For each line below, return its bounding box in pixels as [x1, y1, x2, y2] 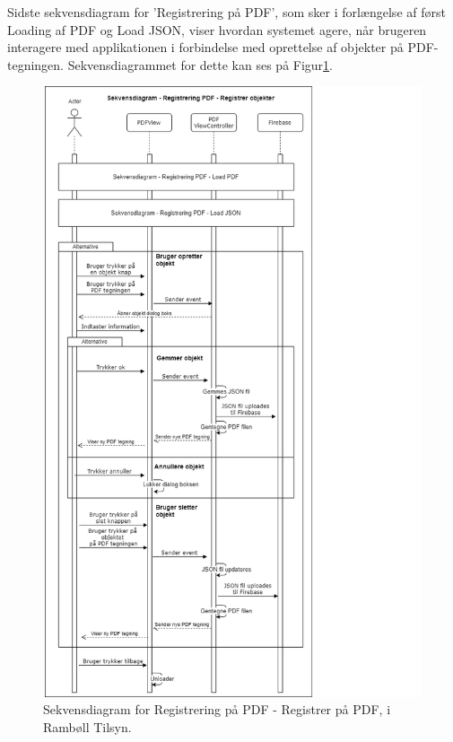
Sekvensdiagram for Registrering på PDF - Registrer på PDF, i [43, 700, 391, 719]
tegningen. [7, 55, 65, 74]
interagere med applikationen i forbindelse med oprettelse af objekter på [7, 38, 404, 57]
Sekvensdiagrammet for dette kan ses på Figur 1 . [67, 55, 334, 74]
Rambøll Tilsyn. [43, 717, 132, 736]
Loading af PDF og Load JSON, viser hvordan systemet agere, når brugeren [7, 20, 427, 39]
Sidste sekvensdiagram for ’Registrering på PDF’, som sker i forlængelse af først [7, 3, 446, 21]
